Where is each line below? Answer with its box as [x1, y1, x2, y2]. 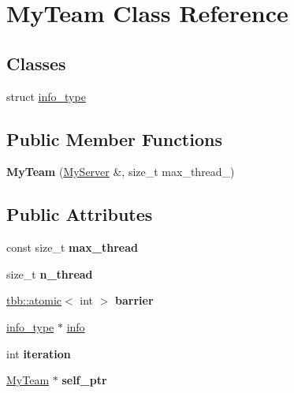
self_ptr [61, 372, 107, 388]
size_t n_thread [6, 265, 93, 282]
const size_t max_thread [6, 239, 138, 256]
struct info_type [6, 88, 86, 104]
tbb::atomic [6, 292, 62, 309]
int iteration [6, 345, 71, 361]
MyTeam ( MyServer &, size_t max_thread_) [6, 163, 235, 180]
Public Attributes [6, 202, 153, 226]
